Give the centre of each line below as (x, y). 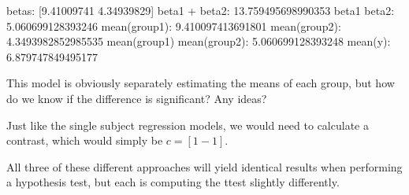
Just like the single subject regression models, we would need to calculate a (188, 125)
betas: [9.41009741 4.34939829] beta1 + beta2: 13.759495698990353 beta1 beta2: (201, 10)
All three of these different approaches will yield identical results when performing (204, 166)
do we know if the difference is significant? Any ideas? (137, 98)
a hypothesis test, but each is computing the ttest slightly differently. (173, 182)
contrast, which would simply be (85, 140)
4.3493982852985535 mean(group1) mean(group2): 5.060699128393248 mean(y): (199, 41)
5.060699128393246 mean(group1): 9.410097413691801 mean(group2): (174, 26)
